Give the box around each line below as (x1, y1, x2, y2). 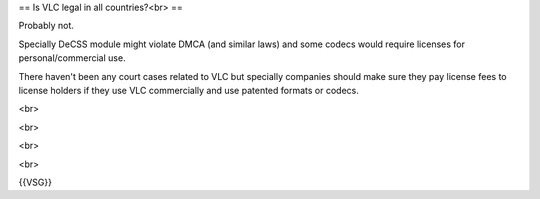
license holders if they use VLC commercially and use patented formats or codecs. (18, 84, 359, 96)
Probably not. (18, 20, 75, 32)
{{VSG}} (18, 176, 52, 188)
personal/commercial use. (18, 52, 126, 64)
